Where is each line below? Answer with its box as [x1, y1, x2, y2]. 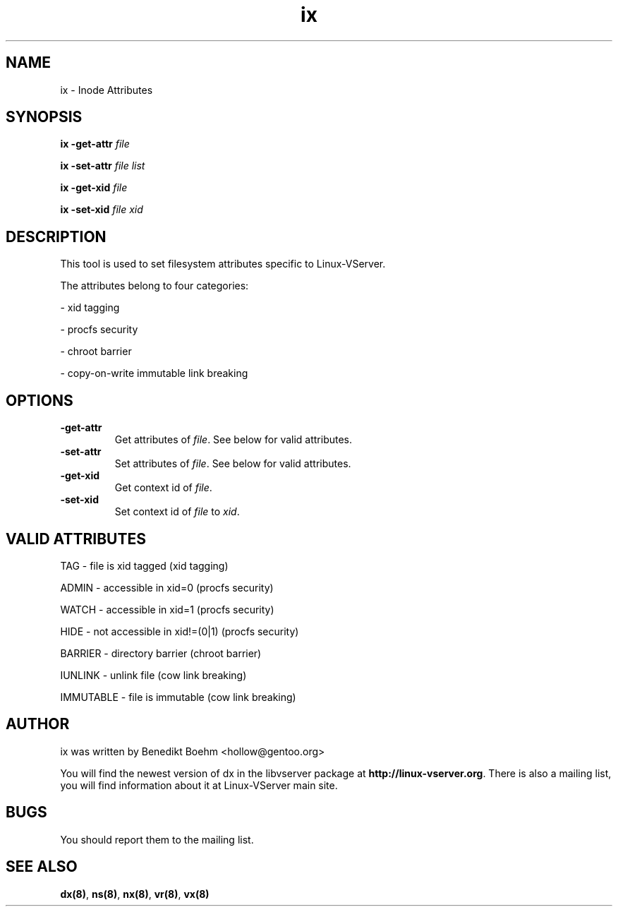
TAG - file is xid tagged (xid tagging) [60, 559, 229, 572]
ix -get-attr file [60, 138, 130, 150]
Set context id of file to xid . [114, 505, 240, 518]
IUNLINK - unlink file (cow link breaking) [60, 668, 247, 681]
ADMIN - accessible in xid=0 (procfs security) [60, 581, 274, 594]
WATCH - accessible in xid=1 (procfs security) [60, 603, 274, 616]
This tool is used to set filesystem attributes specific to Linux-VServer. [60, 258, 386, 270]
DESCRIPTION [6, 227, 107, 246]
